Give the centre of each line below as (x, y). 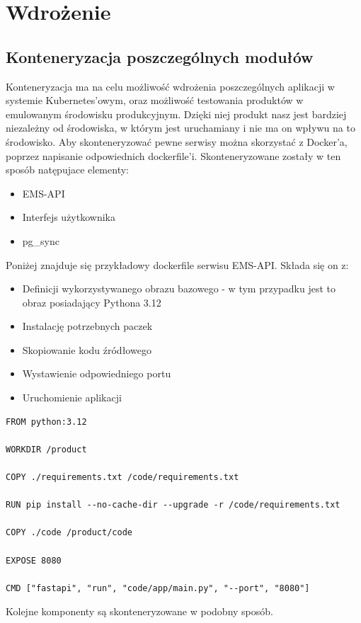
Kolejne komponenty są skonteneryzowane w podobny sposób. (139, 611)
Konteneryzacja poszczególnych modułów (160, 56)
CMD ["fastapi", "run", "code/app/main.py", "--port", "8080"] (158, 588)
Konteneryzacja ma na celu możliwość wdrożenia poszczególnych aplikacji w (170, 86)
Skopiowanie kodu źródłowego (87, 349)
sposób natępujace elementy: (67, 170)
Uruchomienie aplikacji (72, 398)
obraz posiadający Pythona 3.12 (92, 302)
